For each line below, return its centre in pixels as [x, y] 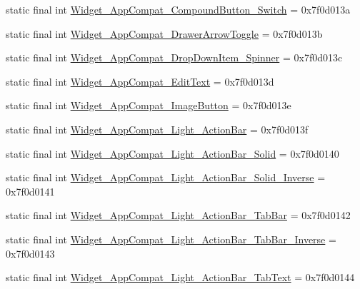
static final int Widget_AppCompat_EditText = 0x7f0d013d [140, 81]
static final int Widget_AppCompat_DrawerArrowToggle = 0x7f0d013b [164, 33]
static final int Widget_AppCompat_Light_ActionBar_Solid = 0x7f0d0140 [172, 153]
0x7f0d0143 [30, 253]
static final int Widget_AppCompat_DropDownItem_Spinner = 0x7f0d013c [174, 57]
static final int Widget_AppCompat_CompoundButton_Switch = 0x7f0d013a [178, 9]
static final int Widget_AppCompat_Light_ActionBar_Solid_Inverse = [166, 177]
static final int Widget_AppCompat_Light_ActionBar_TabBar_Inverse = [171, 239]
